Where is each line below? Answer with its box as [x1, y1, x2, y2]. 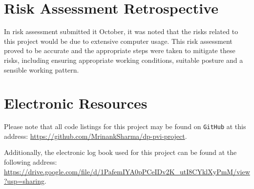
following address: [4, 157, 57, 167]
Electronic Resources [4, 93, 148, 113]
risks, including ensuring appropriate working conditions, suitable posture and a [4, 55, 243, 65]
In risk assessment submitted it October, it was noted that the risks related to [4, 26, 238, 37]
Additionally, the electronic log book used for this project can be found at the [4, 147, 237, 157]
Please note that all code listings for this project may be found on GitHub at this [4, 121, 246, 132]
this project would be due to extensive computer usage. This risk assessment [4, 36, 233, 46]
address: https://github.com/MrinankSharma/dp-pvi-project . [4, 131, 187, 141]
